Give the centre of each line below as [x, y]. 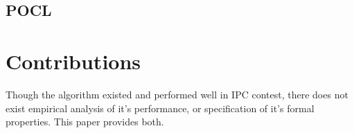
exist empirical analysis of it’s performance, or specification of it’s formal [160, 108]
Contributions [73, 61]
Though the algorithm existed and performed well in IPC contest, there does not [177, 94]
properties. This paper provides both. [85, 122]
